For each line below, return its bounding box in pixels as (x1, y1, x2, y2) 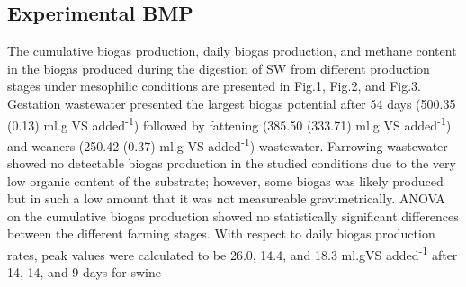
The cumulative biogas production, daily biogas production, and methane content (7, 41, 457, 60)
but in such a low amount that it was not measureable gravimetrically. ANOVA (7, 189, 445, 208)
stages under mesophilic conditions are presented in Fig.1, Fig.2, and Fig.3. (7, 76, 421, 95)
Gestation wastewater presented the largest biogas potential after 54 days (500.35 (7, 94, 456, 112)
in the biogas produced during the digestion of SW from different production (7, 58, 430, 77)
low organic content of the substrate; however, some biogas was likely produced (7, 171, 444, 190)
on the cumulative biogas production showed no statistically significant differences (7, 206, 459, 225)
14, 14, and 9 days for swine (7, 263, 161, 282)
